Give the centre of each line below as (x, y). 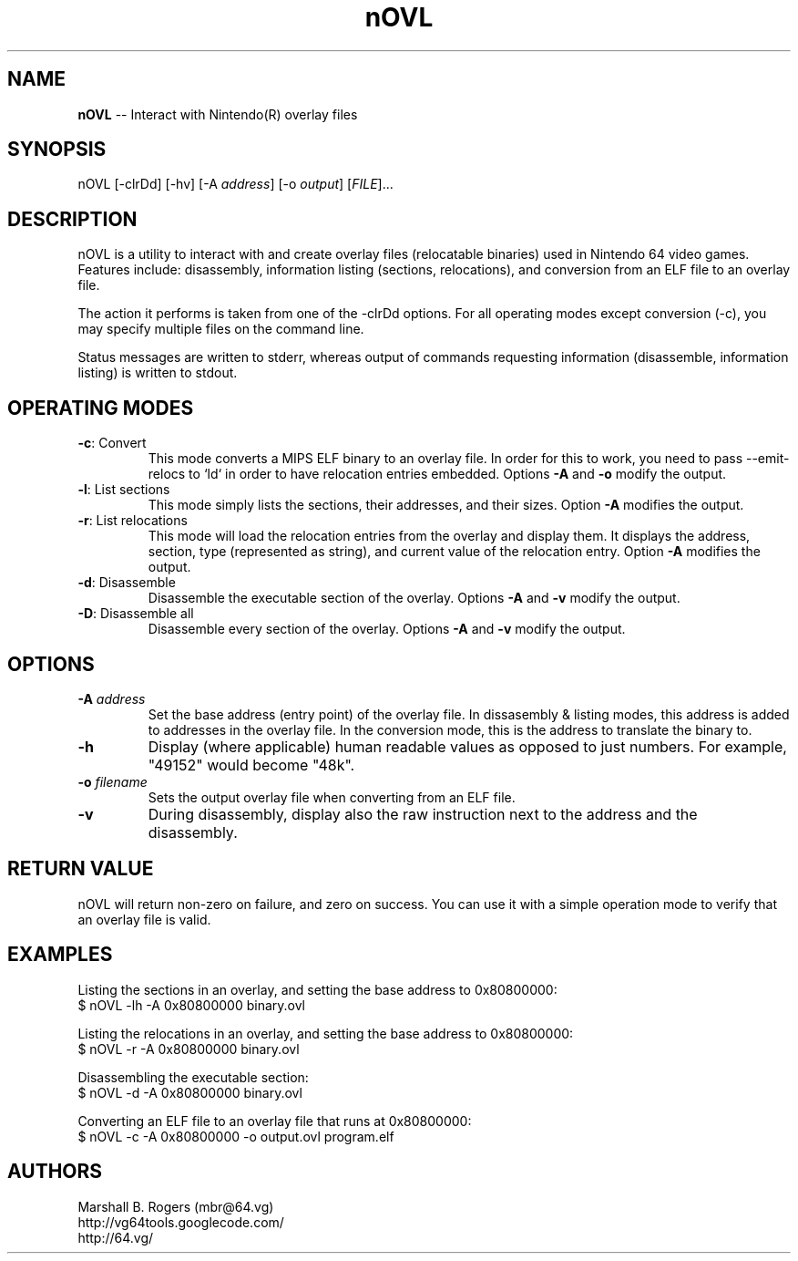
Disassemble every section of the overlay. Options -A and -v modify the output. (387, 629)
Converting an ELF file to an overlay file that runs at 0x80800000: (275, 1121)
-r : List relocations (133, 521)
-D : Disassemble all (136, 614)
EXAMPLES (60, 955)
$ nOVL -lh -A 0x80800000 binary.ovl (191, 1005)
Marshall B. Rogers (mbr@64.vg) (176, 1206)
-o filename (113, 781)
